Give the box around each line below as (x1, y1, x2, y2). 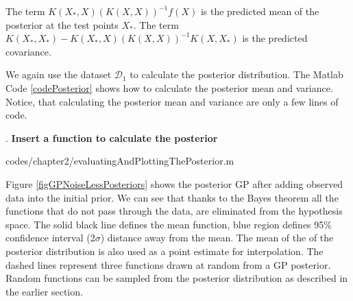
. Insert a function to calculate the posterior (5, 130, 218, 145)
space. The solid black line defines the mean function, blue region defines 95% (5, 217, 332, 231)
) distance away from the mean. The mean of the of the (100, 230, 334, 245)
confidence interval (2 (5, 230, 95, 245)
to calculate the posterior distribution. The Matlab (130, 67, 343, 82)
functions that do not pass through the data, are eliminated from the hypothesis (5, 204, 343, 218)
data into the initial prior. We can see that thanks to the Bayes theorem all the (5, 190, 339, 204)
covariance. (5, 44, 51, 58)
